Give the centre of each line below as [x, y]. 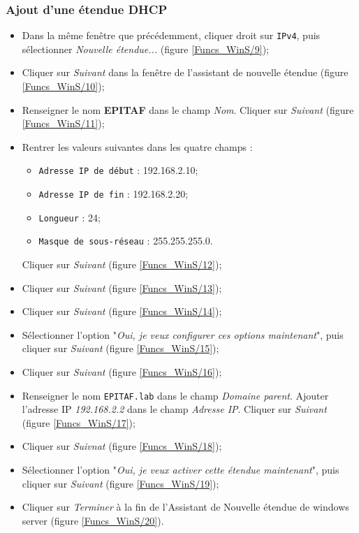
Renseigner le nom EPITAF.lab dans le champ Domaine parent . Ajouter [175, 395]
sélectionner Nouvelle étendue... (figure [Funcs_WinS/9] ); [145, 49]
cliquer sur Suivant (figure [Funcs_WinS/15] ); [120, 348]
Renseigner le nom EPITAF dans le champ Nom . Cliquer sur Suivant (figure [188, 109]
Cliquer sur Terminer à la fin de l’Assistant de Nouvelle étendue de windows [185, 507]
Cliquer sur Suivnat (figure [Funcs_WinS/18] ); [122, 446]
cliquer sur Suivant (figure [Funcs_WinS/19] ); [120, 483]
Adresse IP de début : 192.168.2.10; [118, 170]
